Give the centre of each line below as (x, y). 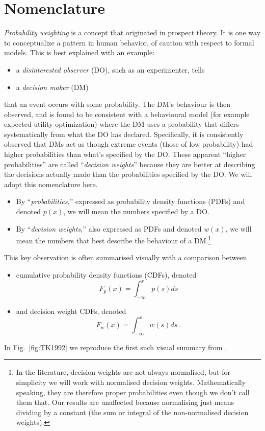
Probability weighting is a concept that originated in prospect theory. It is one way (132, 32)
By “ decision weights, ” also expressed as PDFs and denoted (109, 228)
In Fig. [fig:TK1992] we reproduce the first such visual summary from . (116, 347)
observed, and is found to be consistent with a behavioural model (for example (127, 114)
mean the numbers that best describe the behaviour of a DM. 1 (114, 240)
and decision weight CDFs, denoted (71, 311)
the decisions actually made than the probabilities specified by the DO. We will (128, 174)
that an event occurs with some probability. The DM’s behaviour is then (117, 104)
